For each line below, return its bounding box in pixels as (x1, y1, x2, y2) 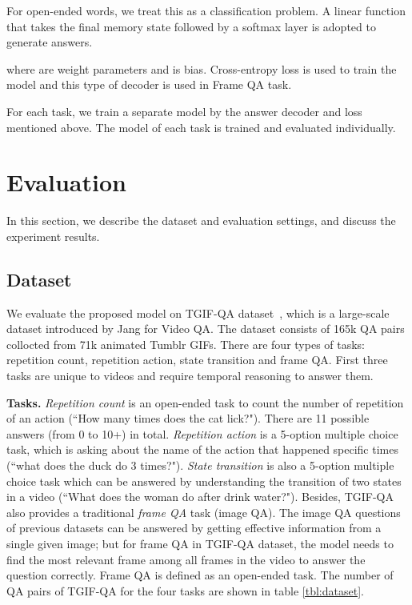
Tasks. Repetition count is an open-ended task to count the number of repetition (6, 394, 404, 411)
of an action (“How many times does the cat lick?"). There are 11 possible (6, 410, 370, 427)
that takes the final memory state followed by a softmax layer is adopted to (6, 18, 376, 34)
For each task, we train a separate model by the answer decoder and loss (6, 102, 362, 119)
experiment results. (6, 227, 100, 244)
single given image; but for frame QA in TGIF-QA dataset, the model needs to (6, 535, 394, 551)
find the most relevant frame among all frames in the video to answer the (6, 551, 366, 567)
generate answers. (6, 34, 93, 50)
